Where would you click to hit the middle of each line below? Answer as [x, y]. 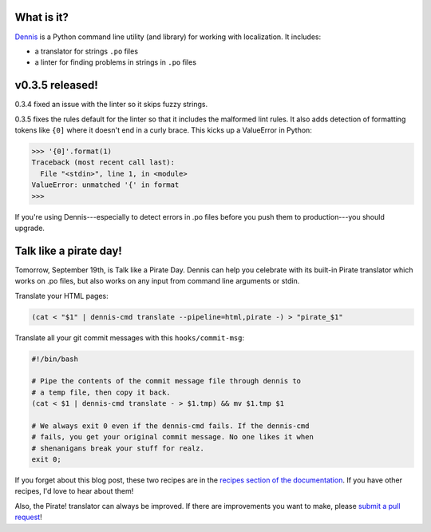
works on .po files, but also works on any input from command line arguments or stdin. [157, 281]
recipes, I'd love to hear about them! [74, 491]
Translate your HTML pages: [61, 296]
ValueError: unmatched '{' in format [105, 185]
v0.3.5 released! [57, 85]
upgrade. [30, 228]
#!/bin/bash [55, 359]
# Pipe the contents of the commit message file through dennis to [166, 381]
